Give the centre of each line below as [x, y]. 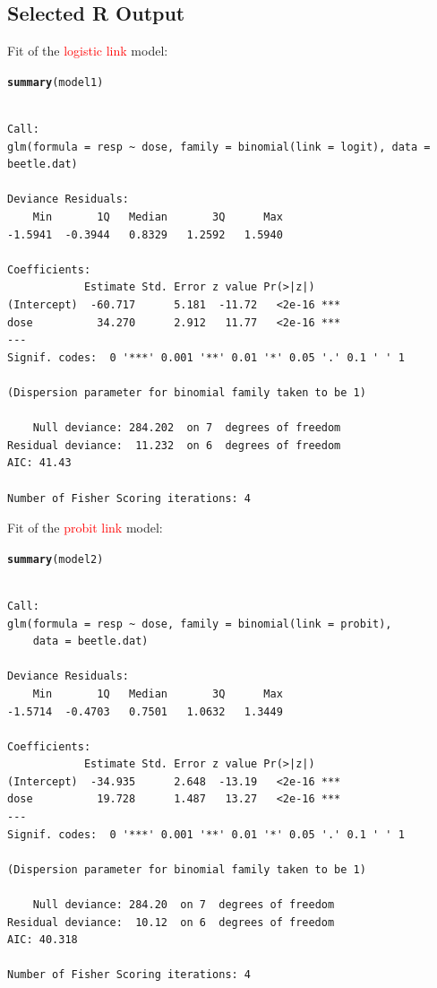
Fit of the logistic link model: [88, 51]
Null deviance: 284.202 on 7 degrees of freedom [187, 428]
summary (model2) [56, 559]
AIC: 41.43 [39, 463]
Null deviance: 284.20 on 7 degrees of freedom [184, 905]
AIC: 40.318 [43, 940]
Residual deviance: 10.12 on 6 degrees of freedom [171, 922]
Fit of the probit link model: [85, 528]
